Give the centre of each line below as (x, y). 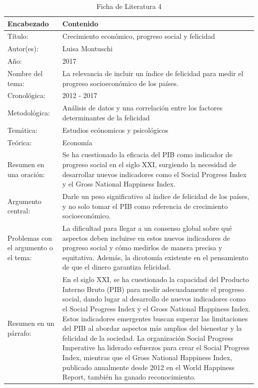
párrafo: (19, 333)
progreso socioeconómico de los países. (120, 83)
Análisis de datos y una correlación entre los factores (142, 108)
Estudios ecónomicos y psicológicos (115, 130)
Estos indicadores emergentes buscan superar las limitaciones (155, 318)
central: (19, 211)
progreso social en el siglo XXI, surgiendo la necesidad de (149, 164)
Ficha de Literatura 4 (129, 6)
